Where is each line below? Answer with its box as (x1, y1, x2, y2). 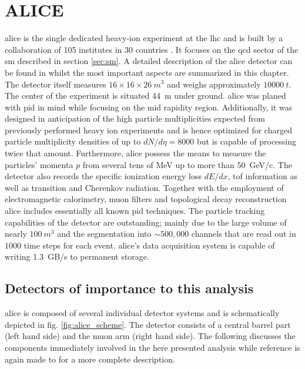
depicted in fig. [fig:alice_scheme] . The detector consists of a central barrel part (5, 318, 291, 330)
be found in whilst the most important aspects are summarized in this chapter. (5, 66, 289, 78)
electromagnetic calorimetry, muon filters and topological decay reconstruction (5, 193, 287, 205)
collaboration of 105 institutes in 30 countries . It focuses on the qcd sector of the (5, 43, 299, 55)
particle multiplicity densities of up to (5, 135, 141, 147)
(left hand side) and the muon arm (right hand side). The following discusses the (5, 330, 296, 342)
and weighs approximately (167, 78, 261, 90)
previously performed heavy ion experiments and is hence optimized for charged (5, 123, 292, 136)
